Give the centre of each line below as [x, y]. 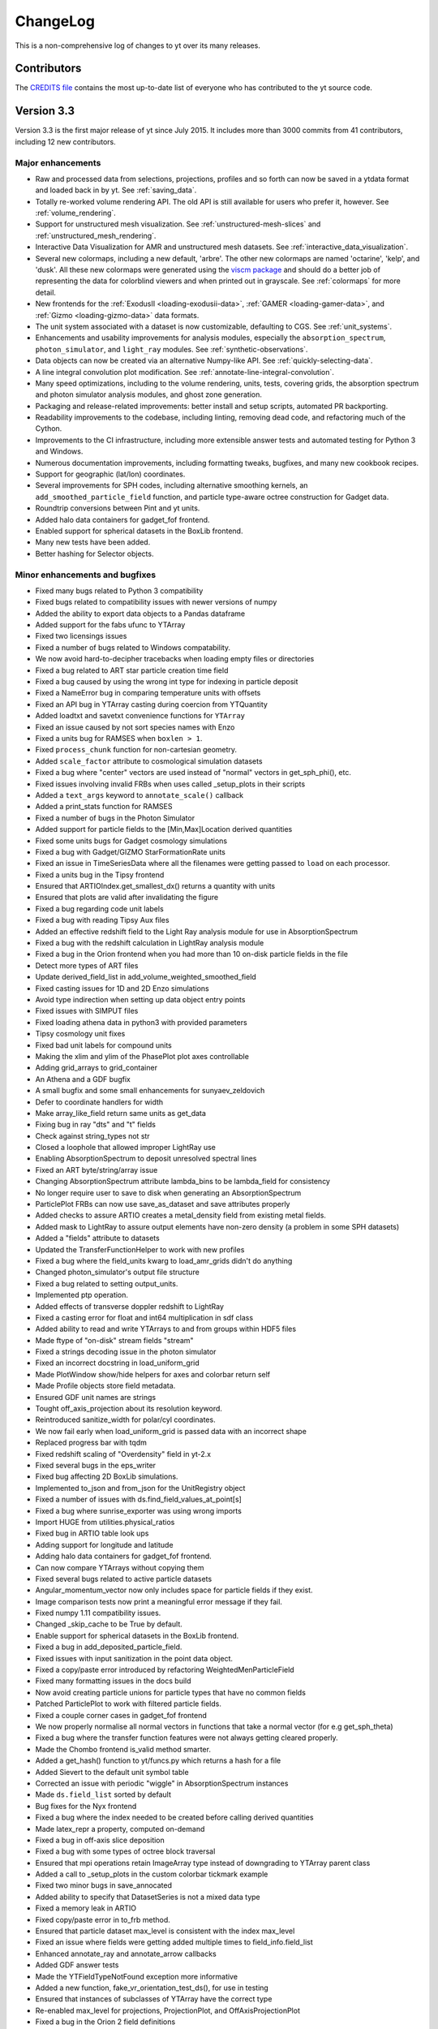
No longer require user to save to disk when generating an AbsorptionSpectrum [168, 1192]
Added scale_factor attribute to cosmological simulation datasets [149, 761]
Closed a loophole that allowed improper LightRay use [126, 1148]
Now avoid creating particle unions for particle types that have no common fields [170, 1692]
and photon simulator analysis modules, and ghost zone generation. [149, 394]
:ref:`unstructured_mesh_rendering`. [96, 235]
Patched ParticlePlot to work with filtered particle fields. [129, 1704]
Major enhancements [58, 162]
